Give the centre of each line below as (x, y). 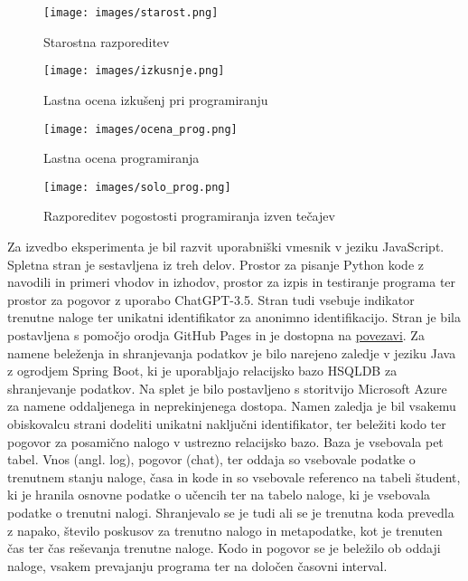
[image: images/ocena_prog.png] (140, 129)
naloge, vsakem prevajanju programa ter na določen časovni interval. (197, 565)
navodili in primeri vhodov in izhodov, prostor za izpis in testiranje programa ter (232, 282)
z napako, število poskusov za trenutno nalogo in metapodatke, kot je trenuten (225, 530)
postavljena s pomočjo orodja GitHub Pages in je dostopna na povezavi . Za (216, 334)
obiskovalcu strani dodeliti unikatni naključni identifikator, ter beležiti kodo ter (227, 423)
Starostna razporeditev (107, 41)
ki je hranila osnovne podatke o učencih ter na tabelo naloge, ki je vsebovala (219, 495)
